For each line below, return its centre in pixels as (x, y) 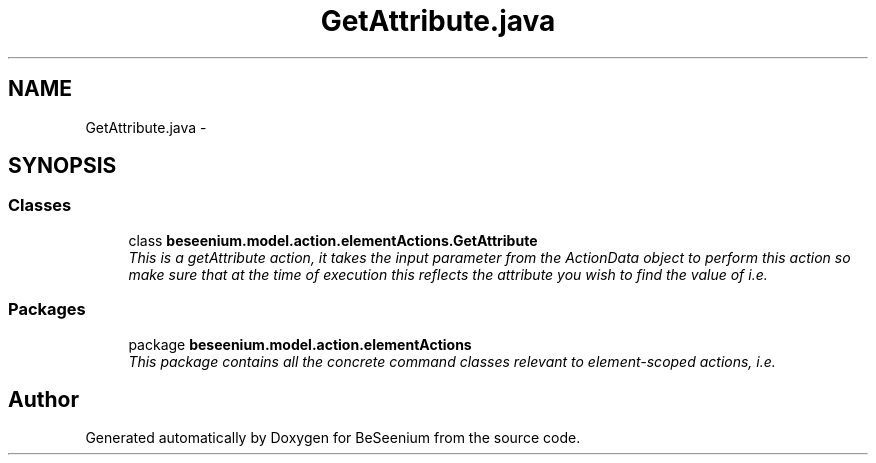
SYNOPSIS (62, 166)
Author (43, 399)
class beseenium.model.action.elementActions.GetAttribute (333, 240)
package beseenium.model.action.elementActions (300, 344)
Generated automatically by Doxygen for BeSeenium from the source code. (333, 438)
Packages (47, 309)
